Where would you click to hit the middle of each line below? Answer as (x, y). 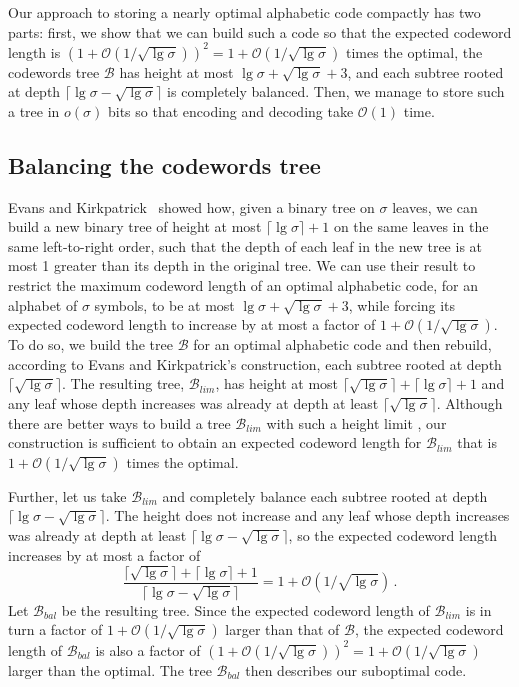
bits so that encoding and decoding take (230, 110)
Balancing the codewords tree (164, 164)
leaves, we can (435, 206)
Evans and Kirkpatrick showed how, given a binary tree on (191, 206)
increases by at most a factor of (104, 554)
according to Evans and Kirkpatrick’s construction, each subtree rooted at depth (255, 363)
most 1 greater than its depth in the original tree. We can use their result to (242, 265)
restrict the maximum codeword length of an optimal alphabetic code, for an (243, 285)
